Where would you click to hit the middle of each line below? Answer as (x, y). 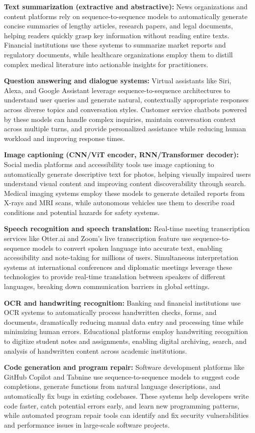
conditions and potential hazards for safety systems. (82, 212)
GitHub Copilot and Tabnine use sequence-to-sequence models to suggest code (122, 376)
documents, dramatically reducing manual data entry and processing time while (124, 322)
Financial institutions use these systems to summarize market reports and (115, 45)
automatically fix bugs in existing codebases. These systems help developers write (127, 396)
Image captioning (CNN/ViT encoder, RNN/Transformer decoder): (121, 155)
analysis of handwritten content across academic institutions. (96, 350)
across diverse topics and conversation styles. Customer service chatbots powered (126, 109)
